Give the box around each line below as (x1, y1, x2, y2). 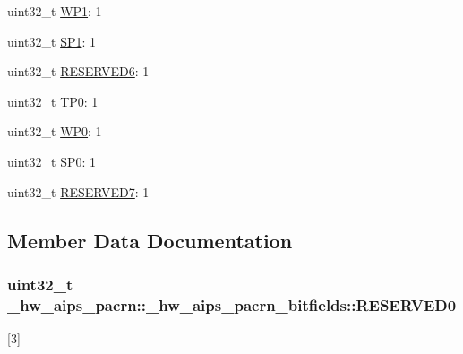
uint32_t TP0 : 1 (7, 91, 99, 110)
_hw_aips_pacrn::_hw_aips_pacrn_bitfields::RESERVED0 (7, 293, 457, 315)
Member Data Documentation (7, 226, 293, 254)
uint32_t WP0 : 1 (7, 122, 102, 141)
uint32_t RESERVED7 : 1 (7, 182, 150, 201)
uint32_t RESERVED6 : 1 (7, 62, 150, 81)
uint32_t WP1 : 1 (7, 2, 102, 20)
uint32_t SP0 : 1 (7, 151, 97, 170)
